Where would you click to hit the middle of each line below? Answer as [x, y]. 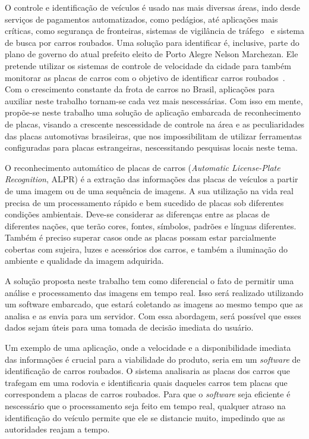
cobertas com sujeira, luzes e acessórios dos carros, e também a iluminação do [146, 249]
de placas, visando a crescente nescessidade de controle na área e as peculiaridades [154, 124]
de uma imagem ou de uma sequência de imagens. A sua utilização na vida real [149, 190]
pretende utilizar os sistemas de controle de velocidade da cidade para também [148, 65]
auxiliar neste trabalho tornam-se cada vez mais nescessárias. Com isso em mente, [154, 100]
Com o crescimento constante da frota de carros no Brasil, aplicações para [140, 89]
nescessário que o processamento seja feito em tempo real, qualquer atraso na [145, 406]
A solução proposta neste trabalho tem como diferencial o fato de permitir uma [149, 281]
